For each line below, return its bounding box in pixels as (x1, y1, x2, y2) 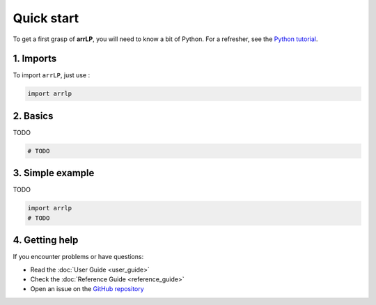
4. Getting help (13, 234, 79, 247)
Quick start (13, 10, 79, 26)
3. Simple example (13, 167, 95, 179)
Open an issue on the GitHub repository (30, 285, 144, 293)
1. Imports (13, 53, 57, 65)
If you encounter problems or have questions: (13, 253, 144, 261)
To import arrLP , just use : (13, 71, 91, 79)
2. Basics (13, 110, 54, 122)
